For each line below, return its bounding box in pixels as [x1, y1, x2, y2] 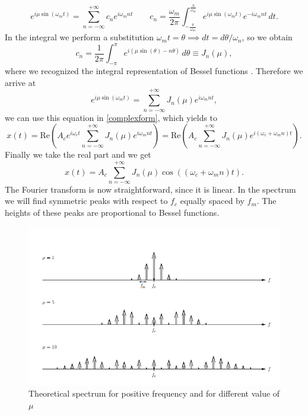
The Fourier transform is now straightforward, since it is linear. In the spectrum [5, 183, 296, 195]
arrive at [5, 76, 36, 88]
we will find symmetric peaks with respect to [5, 194, 168, 207]
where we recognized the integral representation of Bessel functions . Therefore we [5, 65, 303, 77]
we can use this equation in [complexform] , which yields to [5, 111, 218, 123]
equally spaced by [180, 194, 245, 207]
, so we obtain [242, 31, 293, 43]
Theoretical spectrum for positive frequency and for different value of [28, 387, 280, 400]
